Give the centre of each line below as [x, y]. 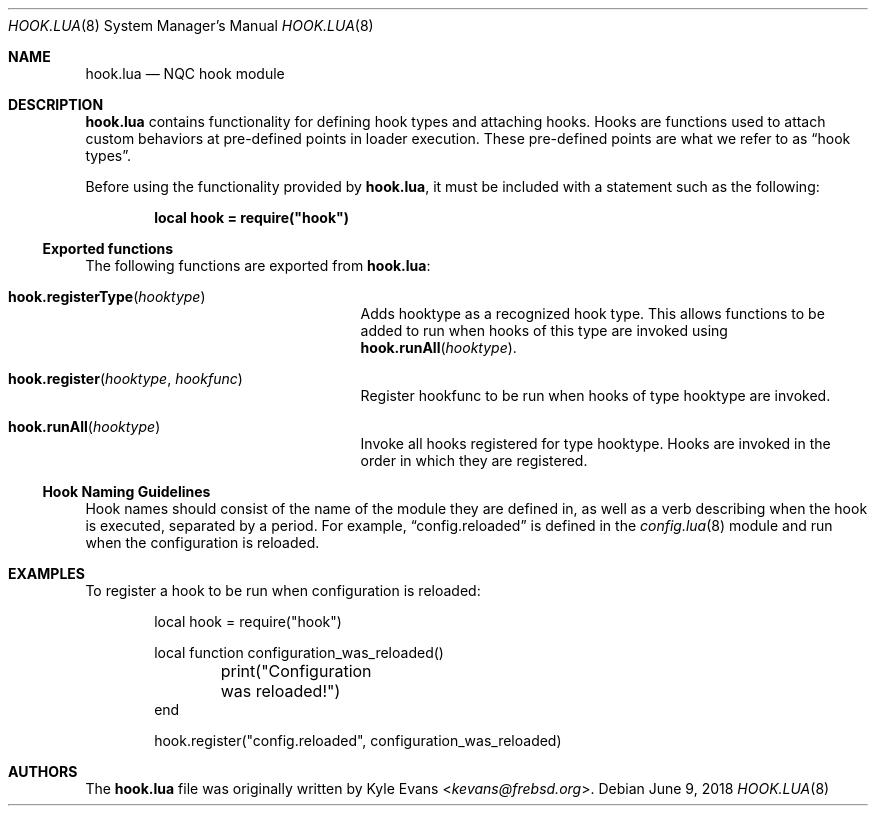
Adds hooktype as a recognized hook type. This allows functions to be [592, 313]
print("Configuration [296, 671]
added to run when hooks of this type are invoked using [544, 330]
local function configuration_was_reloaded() [299, 652]
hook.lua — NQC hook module [185, 73]
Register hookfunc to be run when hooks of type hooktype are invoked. [595, 395]
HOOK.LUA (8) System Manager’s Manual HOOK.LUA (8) [191, 25]
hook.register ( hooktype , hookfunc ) [125, 378]
